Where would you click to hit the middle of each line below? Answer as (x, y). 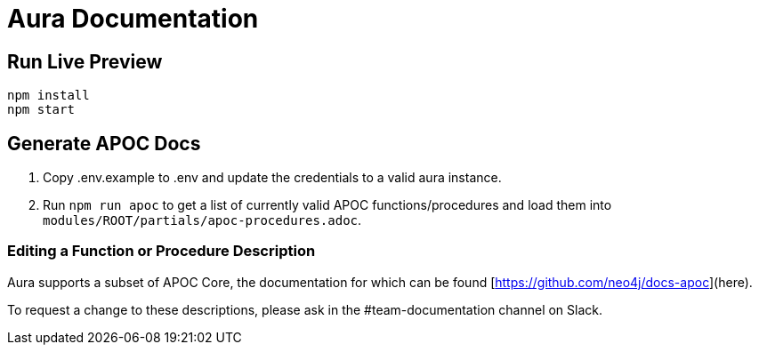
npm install (48, 96)
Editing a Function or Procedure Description (161, 251)
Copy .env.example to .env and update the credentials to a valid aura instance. (272, 178)
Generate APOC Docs (104, 143)
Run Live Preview (85, 61)
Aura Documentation (133, 19)
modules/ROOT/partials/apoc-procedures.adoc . (202, 220)
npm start (41, 110)
